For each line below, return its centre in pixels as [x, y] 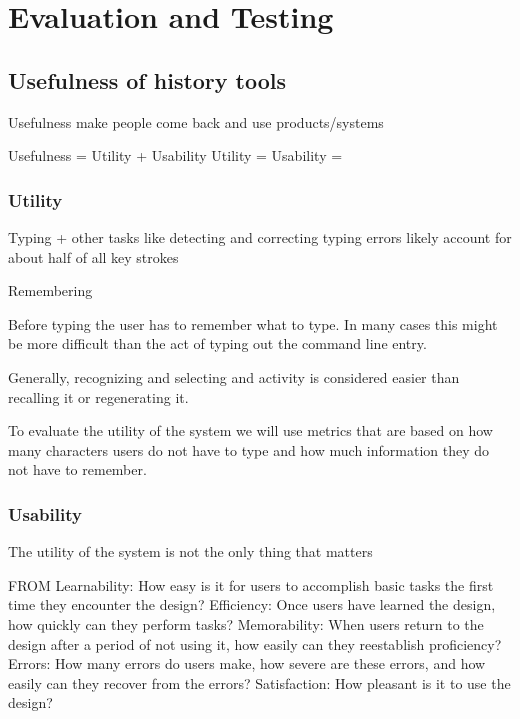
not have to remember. [77, 469]
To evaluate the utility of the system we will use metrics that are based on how [250, 430]
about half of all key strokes [93, 256]
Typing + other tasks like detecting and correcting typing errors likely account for [260, 236]
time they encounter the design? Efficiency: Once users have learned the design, [252, 604]
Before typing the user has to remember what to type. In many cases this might [253, 323]
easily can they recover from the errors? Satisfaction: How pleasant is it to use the [259, 682]
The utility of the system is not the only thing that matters [190, 551]
